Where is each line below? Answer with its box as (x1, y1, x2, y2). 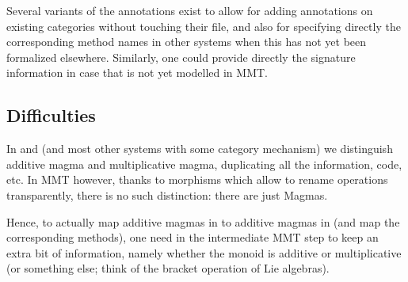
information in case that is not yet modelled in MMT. (6, 64, 268, 81)
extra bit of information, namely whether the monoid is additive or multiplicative (6, 244, 402, 261)
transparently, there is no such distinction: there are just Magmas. (6, 186, 328, 203)
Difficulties (6, 103, 96, 128)
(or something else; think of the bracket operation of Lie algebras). (6, 260, 330, 276)
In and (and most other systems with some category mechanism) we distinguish (6, 140, 393, 157)
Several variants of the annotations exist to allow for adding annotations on (6, 2, 373, 18)
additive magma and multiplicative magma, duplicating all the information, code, (6, 155, 402, 172)
